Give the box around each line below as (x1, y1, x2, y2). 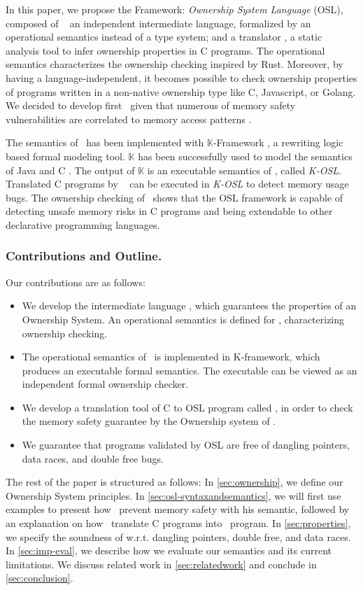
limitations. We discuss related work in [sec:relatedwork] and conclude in (6, 556, 317, 571)
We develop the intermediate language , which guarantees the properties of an (22, 298, 357, 313)
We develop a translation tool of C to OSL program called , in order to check (22, 400, 353, 414)
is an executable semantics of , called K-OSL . (147, 162, 341, 177)
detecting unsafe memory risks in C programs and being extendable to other (6, 204, 333, 218)
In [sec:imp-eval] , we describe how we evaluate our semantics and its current (6, 543, 332, 558)
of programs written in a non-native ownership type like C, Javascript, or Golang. (6, 84, 356, 99)
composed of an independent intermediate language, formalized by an (6, 15, 311, 30)
